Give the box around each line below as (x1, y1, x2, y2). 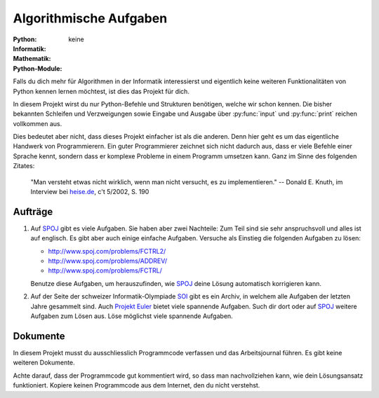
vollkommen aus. (13, 119, 62, 128)
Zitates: (13, 162, 35, 170)
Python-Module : (13, 64, 62, 73)
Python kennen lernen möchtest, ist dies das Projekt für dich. (13, 87, 189, 95)
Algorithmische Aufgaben (13, 11, 168, 26)
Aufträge (13, 205, 53, 217)
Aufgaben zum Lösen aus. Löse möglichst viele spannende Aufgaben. (30, 312, 233, 320)
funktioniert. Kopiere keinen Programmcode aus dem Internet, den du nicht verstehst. (13, 381, 260, 390)
